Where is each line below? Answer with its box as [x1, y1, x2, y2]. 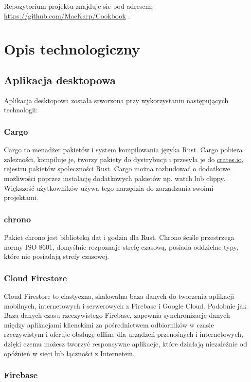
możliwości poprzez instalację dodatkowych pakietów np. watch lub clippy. [4, 173, 226, 183]
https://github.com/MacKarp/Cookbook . [4, 10, 130, 20]
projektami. [4, 192, 38, 202]
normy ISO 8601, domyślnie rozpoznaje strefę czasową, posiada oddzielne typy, [4, 241, 238, 252]
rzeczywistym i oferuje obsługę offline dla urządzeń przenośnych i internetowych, [4, 329, 243, 339]
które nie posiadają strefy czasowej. [4, 251, 109, 261]
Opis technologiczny [4, 39, 140, 59]
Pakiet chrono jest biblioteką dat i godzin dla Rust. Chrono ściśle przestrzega [4, 232, 234, 242]
